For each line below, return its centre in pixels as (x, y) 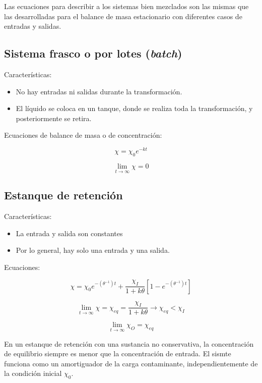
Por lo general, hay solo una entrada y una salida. (93, 250)
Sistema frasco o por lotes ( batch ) (93, 53)
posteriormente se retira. (54, 118)
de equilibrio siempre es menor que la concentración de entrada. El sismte (118, 353)
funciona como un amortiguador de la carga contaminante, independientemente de (131, 363)
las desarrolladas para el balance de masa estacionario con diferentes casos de (123, 16)
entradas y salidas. (33, 26)
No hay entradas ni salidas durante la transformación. (99, 91)
